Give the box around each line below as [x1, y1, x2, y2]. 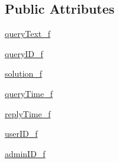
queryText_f [5, 27, 51, 40]
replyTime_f [5, 107, 51, 120]
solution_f [5, 67, 43, 80]
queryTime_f [5, 87, 53, 99]
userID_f [5, 127, 38, 140]
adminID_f [5, 147, 46, 159]
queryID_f [5, 47, 43, 59]
